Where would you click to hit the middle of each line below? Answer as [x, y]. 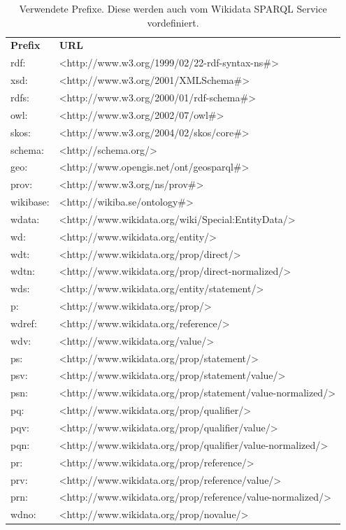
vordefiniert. [173, 22]
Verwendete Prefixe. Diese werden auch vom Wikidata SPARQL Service [173, 8]
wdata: [25, 219]
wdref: [24, 323]
